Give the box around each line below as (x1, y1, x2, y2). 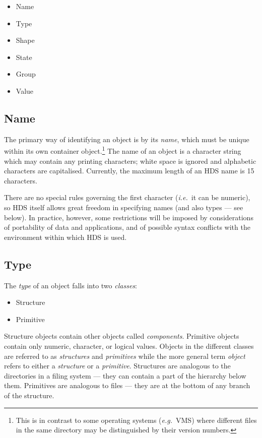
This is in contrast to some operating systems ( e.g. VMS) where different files (16, 414, 257, 425)
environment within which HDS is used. (4, 231, 127, 242)
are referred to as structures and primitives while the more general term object (4, 350, 245, 361)
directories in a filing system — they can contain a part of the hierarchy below (4, 370, 246, 381)
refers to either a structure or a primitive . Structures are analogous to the (4, 360, 231, 371)
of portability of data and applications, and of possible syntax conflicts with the (4, 222, 250, 232)
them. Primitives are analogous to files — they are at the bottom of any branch (4, 380, 250, 391)
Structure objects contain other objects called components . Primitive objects (4, 331, 239, 341)
